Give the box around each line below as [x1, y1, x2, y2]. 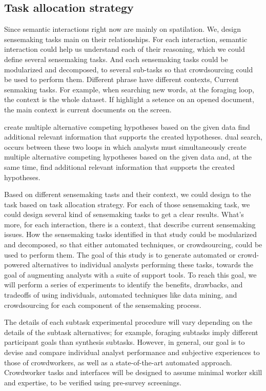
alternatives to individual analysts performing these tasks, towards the [32, 259, 254, 270]
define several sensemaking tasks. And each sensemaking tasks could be [4, 53, 228, 64]
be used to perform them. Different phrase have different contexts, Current [4, 74, 239, 85]
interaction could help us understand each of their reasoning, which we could [4, 44, 245, 54]
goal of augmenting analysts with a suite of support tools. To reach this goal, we [4, 269, 257, 280]
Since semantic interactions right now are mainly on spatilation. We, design [4, 24, 241, 34]
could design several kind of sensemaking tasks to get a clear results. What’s [4, 209, 244, 220]
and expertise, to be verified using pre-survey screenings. [4, 377, 181, 387]
